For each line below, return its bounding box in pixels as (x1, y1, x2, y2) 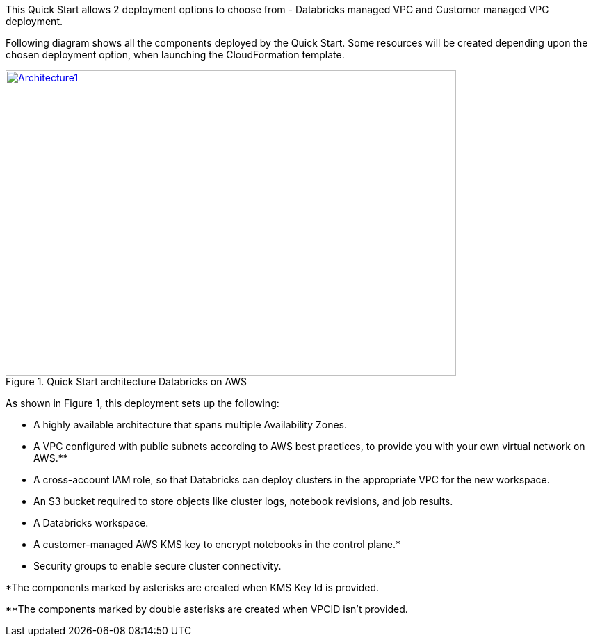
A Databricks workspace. (33, 517, 149, 529)
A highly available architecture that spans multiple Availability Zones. (33, 419, 348, 431)
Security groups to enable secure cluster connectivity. (33, 560, 282, 572)
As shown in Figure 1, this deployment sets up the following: (6, 397, 279, 409)
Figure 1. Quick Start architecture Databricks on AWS (6, 376, 247, 387)
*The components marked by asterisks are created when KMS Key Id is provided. (6, 581, 380, 593)
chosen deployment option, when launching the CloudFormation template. (6, 49, 345, 61)
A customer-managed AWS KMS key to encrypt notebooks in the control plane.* (33, 538, 400, 550)
